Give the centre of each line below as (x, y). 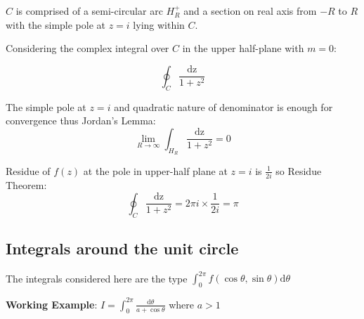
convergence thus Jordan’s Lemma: (81, 121)
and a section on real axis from (250, 11)
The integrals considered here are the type (97, 278)
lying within (159, 24)
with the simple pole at (56, 24)
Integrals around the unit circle (122, 248)
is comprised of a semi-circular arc (89, 11)
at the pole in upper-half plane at (155, 170)
